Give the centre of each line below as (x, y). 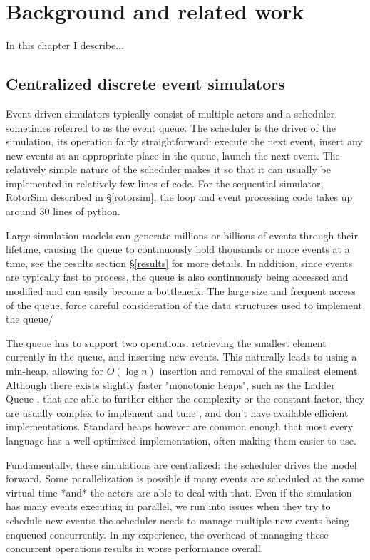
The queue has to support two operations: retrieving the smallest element (166, 342)
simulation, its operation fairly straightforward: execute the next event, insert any (184, 141)
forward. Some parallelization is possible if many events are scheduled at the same (185, 478)
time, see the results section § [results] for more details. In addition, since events (179, 263)
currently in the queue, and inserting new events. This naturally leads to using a (181, 357)
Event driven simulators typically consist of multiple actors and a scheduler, (172, 113)
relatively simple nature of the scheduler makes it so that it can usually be (168, 169)
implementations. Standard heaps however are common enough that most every (180, 426)
